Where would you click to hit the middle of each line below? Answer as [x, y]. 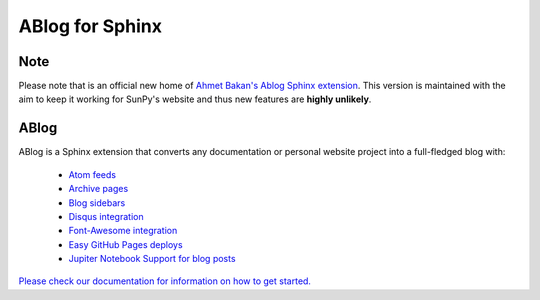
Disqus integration [106, 216]
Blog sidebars [97, 202]
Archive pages [98, 189]
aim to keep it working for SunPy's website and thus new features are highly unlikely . [195, 99]
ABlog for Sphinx [90, 26]
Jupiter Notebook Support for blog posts [152, 259]
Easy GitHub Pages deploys [126, 244]
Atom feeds [92, 174]
